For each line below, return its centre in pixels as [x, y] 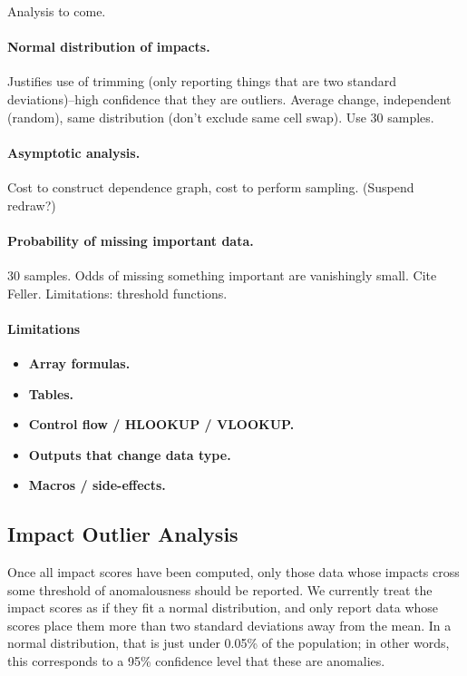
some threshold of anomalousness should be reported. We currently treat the [220, 589]
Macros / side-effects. [97, 485]
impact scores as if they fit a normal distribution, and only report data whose [223, 607]
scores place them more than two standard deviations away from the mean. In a [229, 625]
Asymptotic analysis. [74, 152]
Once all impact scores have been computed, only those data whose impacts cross [233, 572]
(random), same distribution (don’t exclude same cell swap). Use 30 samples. [221, 117]
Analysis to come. [57, 11]
